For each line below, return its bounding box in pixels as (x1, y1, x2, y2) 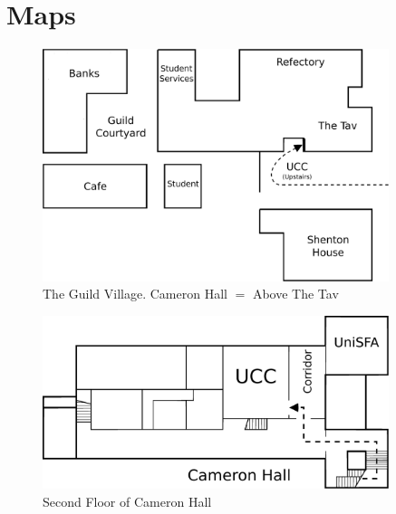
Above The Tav (252, 284, 339, 303)
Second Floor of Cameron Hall (43, 491, 212, 510)
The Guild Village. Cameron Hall (43, 284, 227, 303)
